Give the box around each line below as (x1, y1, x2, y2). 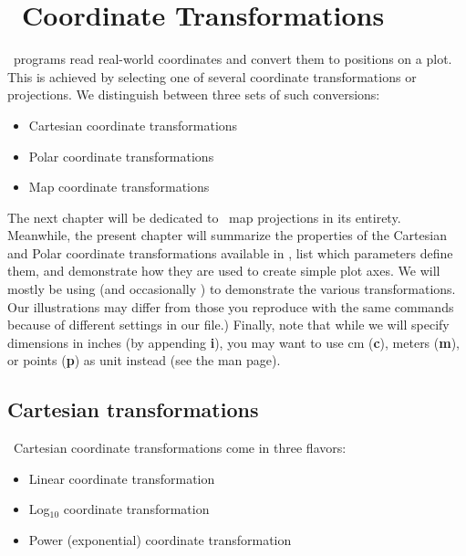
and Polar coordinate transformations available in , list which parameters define (7, 243, 453, 262)
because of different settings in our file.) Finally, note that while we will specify (7, 315, 450, 334)
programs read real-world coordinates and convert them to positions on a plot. (13, 49, 452, 68)
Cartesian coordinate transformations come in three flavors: (13, 438, 347, 457)
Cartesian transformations (7, 395, 259, 424)
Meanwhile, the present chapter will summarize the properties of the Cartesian (7, 226, 447, 245)
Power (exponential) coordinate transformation (28, 530, 292, 550)
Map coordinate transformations (28, 177, 210, 196)
